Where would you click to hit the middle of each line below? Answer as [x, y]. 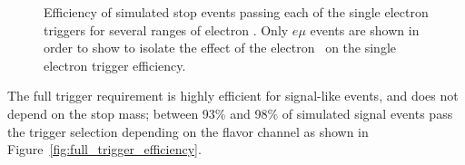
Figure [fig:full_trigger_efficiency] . [104, 149]
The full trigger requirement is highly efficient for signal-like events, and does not [233, 96]
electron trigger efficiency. [115, 65]
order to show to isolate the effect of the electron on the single [220, 48]
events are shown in [365, 29]
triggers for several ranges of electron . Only [166, 29]
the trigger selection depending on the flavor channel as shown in [188, 131]
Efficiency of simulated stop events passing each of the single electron [236, 12]
